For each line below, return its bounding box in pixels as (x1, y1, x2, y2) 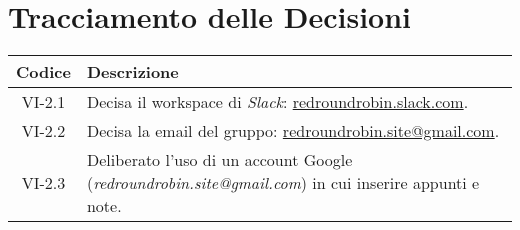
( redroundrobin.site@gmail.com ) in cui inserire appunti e (86, 171, 480, 195)
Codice (16, 60, 71, 84)
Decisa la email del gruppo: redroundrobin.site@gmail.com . (86, 119, 500, 143)
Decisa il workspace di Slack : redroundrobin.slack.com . (86, 90, 469, 114)
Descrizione (86, 60, 179, 84)
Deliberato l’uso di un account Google (86, 148, 353, 172)
